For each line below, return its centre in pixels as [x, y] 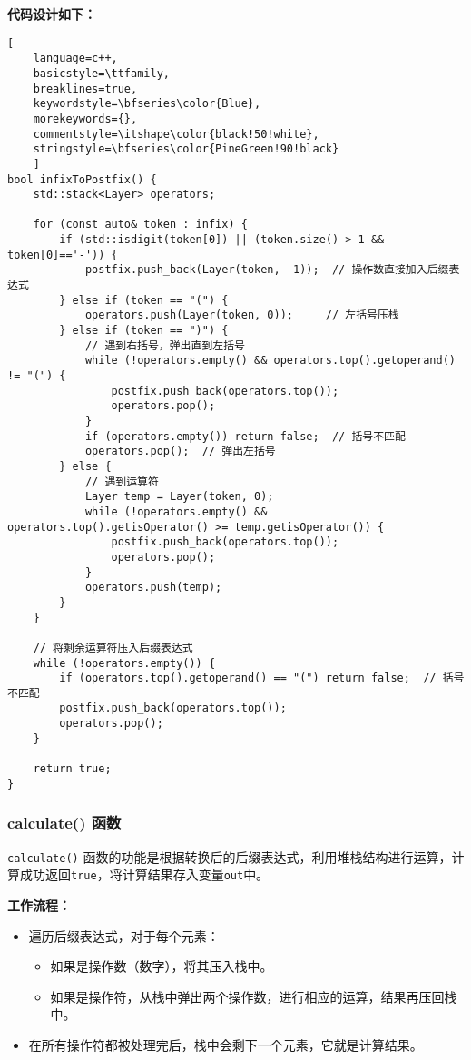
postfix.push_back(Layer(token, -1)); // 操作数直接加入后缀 [267, 270]
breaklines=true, [85, 88]
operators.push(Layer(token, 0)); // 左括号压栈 [242, 315]
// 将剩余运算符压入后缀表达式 [113, 648]
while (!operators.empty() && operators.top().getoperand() [270, 361]
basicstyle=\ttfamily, [101, 73]
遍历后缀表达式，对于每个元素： [124, 935]
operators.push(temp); [153, 588]
